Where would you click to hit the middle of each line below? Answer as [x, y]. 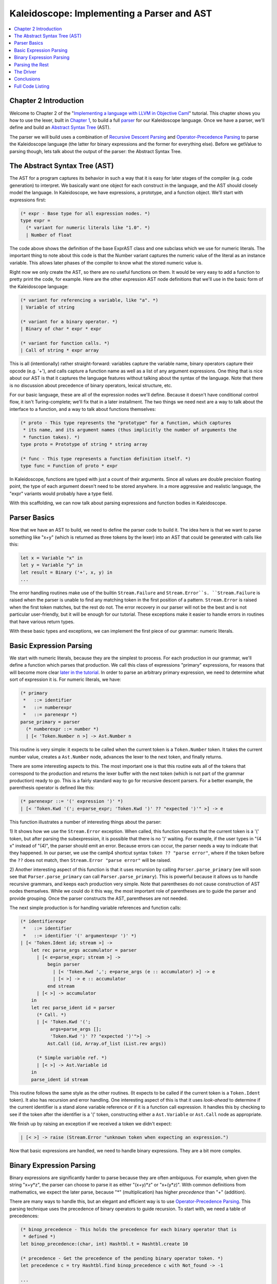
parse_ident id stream [60, 1079]
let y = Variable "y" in [52, 565]
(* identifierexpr [43, 921]
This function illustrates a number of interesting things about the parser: [85, 822]
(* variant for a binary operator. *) [69, 322]
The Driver [25, 71]
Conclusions [27, 79]
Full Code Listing [32, 86]
